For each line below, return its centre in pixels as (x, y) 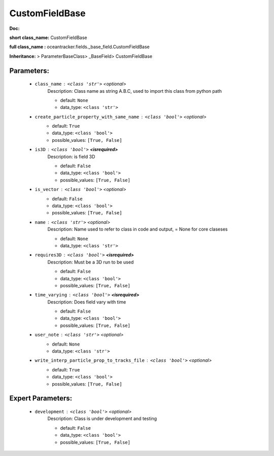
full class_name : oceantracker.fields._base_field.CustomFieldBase (79, 47)
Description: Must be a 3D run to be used (91, 262)
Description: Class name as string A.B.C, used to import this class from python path (134, 91)
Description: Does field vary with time (87, 302)
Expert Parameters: (41, 398)
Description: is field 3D (71, 157)
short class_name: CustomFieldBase (48, 37)
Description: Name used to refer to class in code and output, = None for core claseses (138, 229)
